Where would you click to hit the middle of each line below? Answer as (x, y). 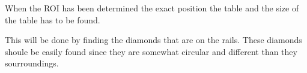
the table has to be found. (53, 19)
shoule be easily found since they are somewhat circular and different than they (151, 51)
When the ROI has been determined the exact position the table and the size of (152, 8)
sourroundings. (32, 63)
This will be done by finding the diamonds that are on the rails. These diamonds (153, 40)
